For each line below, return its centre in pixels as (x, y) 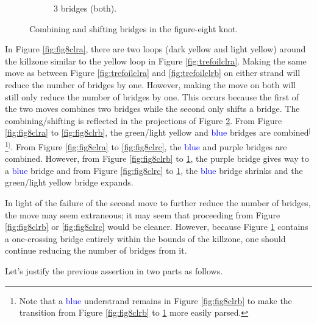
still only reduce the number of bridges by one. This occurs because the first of (152, 96)
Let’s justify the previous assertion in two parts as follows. (114, 270)
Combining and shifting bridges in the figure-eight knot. (134, 28)
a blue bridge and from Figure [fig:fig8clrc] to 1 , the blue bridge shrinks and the (154, 170)
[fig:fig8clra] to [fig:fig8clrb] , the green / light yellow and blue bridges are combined (157, 132)
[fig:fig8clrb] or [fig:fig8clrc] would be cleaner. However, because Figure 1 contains (157, 227)
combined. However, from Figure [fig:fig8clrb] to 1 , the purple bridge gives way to (157, 158)
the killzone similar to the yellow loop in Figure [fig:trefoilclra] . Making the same (156, 61)
